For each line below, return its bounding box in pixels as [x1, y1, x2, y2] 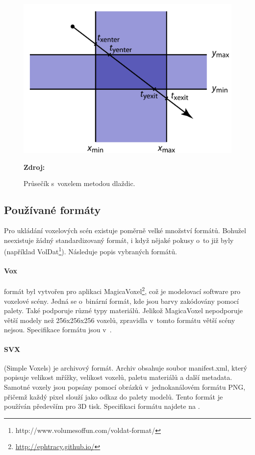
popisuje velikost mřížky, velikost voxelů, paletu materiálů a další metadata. [4, 372, 232, 382]
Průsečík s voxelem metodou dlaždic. [24, 178, 135, 188]
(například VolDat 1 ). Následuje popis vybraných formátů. [4, 245, 177, 257]
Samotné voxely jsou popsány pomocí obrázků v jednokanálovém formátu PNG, [4, 382, 246, 392]
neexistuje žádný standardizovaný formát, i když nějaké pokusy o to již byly [4, 235, 234, 245]
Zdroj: [24, 161, 45, 172]
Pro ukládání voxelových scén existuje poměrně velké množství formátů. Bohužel [4, 225, 246, 236]
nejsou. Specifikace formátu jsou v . [4, 324, 112, 335]
